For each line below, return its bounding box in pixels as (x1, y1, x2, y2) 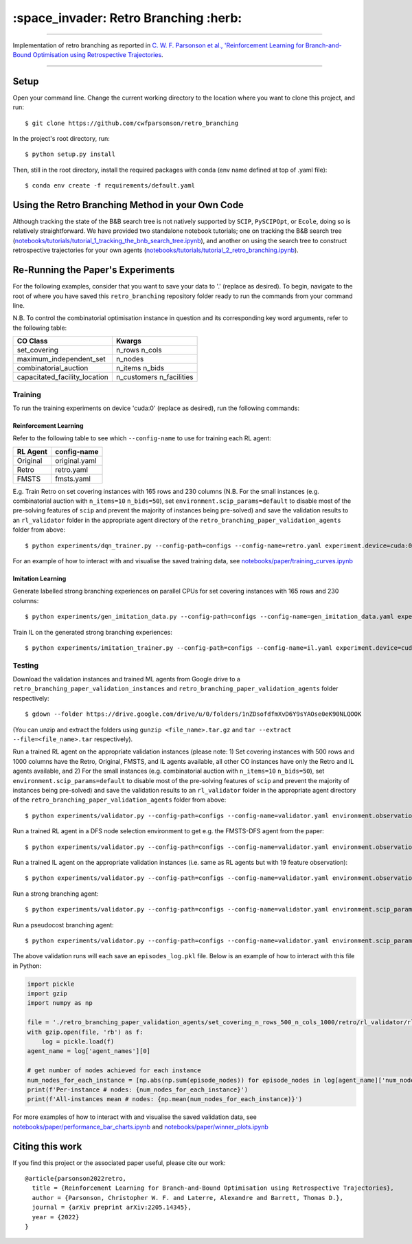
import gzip (27, 990, 68, 997)
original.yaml (55, 455, 97, 465)
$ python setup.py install (25, 150, 116, 158)
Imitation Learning (12, 574, 67, 583)
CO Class (16, 337, 48, 346)
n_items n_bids (115, 363, 165, 373)
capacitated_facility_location (16, 372, 109, 382)
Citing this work (12, 1140, 82, 1152)
